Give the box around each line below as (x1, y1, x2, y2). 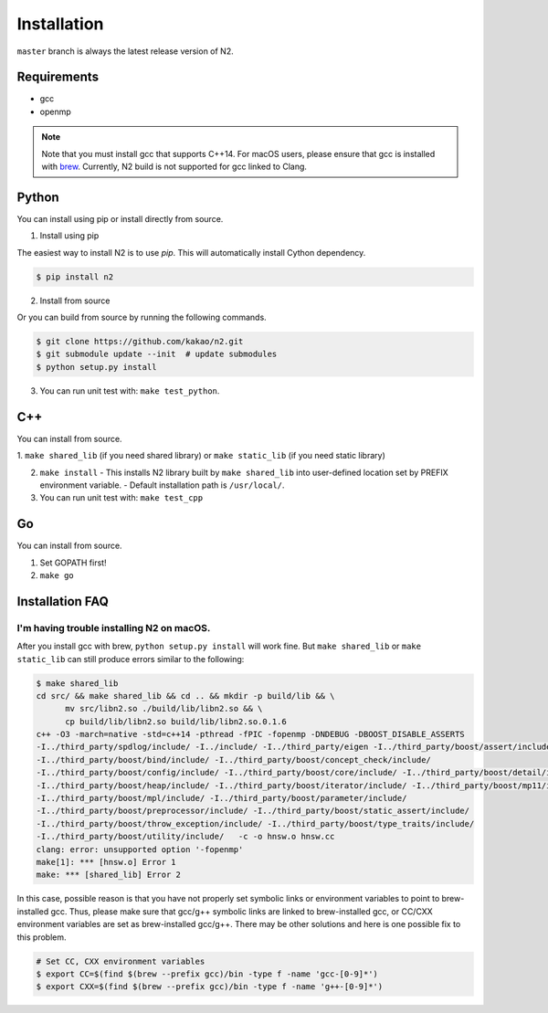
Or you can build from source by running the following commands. (16, 311, 267, 323)
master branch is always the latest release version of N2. (16, 46, 234, 57)
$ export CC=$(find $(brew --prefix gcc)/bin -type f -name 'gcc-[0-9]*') (36, 968, 379, 979)
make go (39, 570, 75, 580)
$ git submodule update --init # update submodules (36, 349, 278, 360)
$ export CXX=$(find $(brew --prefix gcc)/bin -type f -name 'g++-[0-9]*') (36, 982, 384, 992)
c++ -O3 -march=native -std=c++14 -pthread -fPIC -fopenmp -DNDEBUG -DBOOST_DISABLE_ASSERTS (36, 729, 465, 740)
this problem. (16, 932, 68, 943)
